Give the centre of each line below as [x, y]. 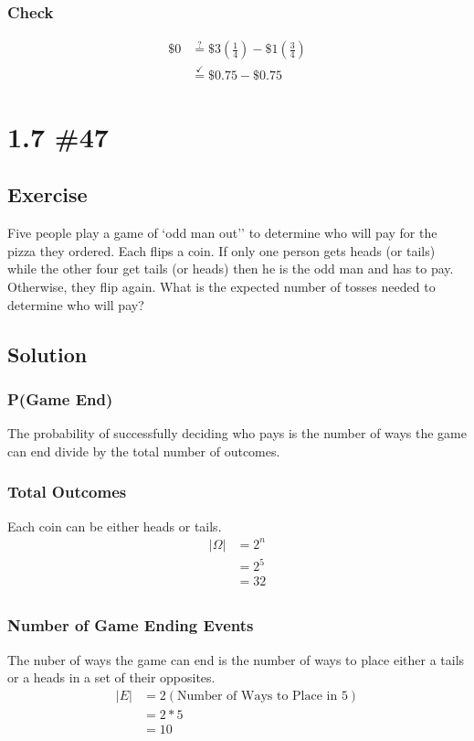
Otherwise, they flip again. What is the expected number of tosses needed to [221, 287]
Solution [47, 354]
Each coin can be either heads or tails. [115, 526]
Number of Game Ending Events [131, 625]
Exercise [47, 194]
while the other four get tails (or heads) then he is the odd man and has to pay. [231, 268]
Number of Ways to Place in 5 [263, 696]
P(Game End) [60, 398]
